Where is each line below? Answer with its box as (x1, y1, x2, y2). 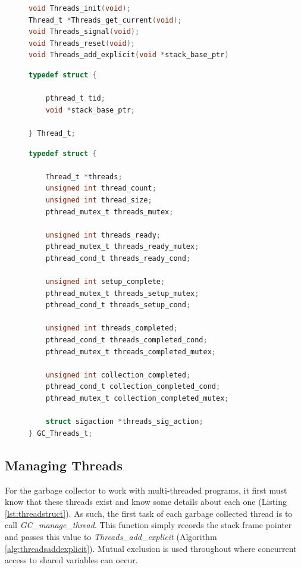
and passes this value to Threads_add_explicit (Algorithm (5, 530, 217, 542)
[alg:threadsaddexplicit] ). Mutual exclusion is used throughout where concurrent (5, 542, 297, 554)
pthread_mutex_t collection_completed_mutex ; (45, 394, 229, 402)
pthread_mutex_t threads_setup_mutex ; (45, 289, 199, 298)
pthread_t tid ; (45, 94, 105, 103)
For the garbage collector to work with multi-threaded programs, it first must (5, 483, 287, 496)
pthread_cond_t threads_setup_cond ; (45, 301, 191, 310)
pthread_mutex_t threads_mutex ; (45, 207, 174, 216)
